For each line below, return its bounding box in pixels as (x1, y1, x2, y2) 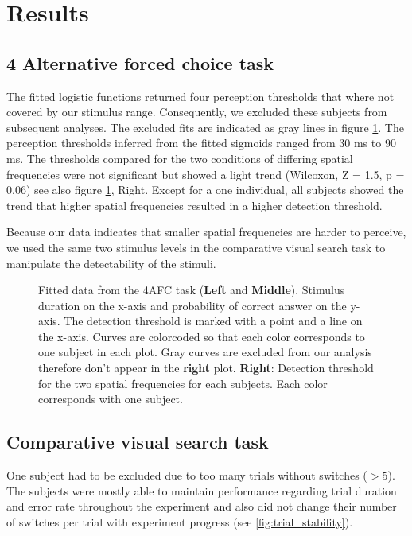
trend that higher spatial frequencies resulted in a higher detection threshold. (6, 196, 383, 213)
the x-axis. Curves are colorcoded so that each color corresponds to (38, 328, 365, 344)
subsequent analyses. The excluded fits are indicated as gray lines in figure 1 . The (6, 118, 404, 135)
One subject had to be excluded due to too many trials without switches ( (6, 467, 367, 484)
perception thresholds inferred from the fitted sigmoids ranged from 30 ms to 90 (6, 134, 396, 151)
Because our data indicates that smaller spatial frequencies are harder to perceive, (6, 223, 406, 240)
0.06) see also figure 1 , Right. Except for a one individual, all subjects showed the (6, 181, 404, 198)
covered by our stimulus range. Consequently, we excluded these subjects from (6, 103, 387, 120)
